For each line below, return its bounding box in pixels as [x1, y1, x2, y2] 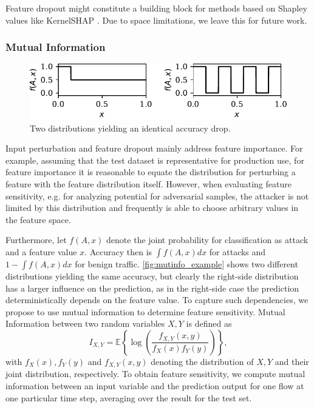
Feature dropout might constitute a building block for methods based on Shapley [5, 2, 307, 14]
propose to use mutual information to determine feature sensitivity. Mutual [5, 305, 285, 318]
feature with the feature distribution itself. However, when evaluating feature [5, 178, 292, 190]
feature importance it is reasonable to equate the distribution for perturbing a [5, 166, 296, 178]
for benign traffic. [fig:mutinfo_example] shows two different [75, 257, 298, 270]
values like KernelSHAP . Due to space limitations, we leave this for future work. [5, 13, 307, 26]
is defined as [186, 317, 232, 330]
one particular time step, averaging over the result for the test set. [5, 391, 252, 404]
